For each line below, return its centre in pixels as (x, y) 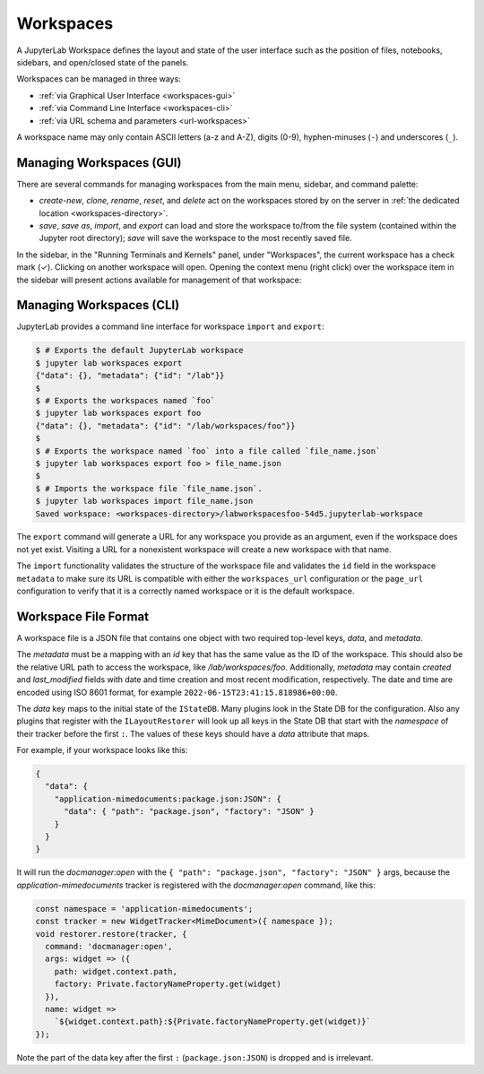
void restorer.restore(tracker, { (111, 934)
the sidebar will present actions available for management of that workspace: (159, 280)
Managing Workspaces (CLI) (98, 305)
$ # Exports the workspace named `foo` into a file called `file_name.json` (208, 451)
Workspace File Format (83, 616)
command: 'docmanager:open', (109, 946)
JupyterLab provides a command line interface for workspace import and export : (170, 326)
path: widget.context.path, (116, 971)
